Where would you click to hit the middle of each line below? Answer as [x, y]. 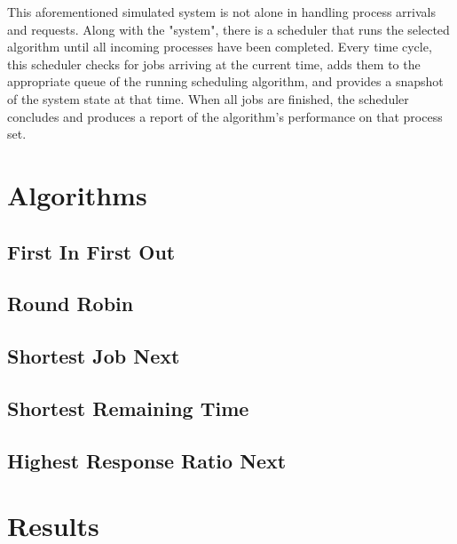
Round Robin [71, 304]
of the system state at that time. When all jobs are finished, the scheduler [208, 98]
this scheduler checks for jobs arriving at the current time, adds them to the [214, 64]
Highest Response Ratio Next [147, 460]
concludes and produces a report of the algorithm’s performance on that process [225, 116]
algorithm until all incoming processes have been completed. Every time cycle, [220, 47]
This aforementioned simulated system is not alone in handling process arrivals [221, 12]
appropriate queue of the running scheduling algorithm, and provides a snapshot [225, 81]
